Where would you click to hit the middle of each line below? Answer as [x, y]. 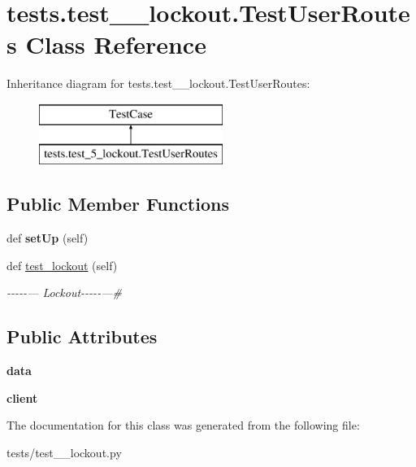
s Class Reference [106, 44]
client [22, 397]
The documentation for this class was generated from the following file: [183, 425]
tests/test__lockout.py [64, 453]
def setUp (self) [48, 238]
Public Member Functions [118, 204]
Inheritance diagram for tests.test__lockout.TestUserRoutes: [158, 83]
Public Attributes [82, 336]
